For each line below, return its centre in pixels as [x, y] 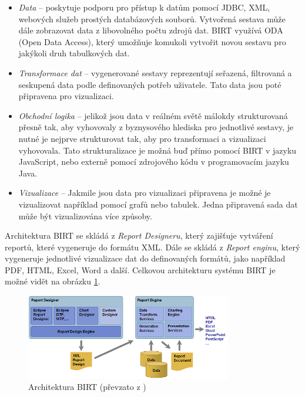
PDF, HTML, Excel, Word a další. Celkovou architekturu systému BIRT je [140, 269]
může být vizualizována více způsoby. [85, 216]
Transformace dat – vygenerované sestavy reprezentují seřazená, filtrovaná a [155, 72]
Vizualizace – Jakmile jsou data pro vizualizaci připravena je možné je [145, 193]
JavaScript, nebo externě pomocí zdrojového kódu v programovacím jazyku [154, 162]
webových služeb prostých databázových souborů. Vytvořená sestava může [152, 18]
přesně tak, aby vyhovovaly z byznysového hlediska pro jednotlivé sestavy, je [156, 127]
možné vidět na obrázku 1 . [53, 281]
